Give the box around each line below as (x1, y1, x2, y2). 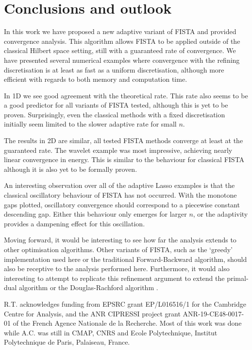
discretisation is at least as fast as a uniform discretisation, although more (4, 64, 224, 74)
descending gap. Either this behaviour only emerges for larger (4, 209, 187, 219)
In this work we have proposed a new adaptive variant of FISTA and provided (4, 26, 236, 37)
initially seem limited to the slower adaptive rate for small (4, 119, 177, 129)
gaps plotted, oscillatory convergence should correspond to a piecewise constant (4, 199, 240, 209)
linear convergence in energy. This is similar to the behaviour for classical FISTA (4, 154, 245, 165)
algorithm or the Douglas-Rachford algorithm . (19, 282, 158, 293)
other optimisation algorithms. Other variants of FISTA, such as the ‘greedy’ (4, 244, 233, 254)
